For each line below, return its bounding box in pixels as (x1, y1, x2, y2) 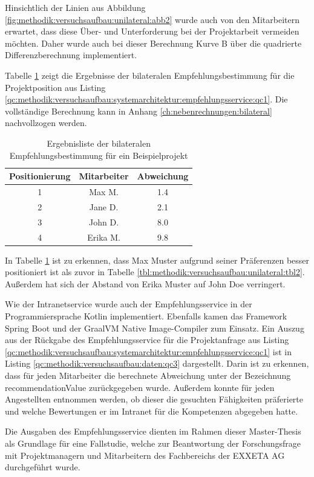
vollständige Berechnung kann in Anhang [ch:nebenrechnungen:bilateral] (5, 104, 272, 117)
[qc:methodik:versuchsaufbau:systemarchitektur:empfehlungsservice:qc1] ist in (5, 345, 292, 358)
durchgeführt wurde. (5, 461, 80, 473)
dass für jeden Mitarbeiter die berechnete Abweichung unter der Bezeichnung (5, 369, 291, 381)
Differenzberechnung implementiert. (5, 48, 137, 61)
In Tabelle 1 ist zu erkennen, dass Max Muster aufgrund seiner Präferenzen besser (5, 253, 310, 266)
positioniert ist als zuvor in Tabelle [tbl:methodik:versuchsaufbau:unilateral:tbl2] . (5, 265, 305, 278)
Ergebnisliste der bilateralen (47, 136, 151, 149)
